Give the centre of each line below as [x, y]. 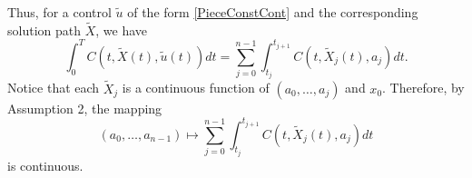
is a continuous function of [196, 88]
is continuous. [45, 166]
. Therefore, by [423, 88]
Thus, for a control [59, 12]
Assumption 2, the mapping [85, 108]
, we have [122, 30]
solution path [44, 30]
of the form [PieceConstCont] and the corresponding [273, 12]
